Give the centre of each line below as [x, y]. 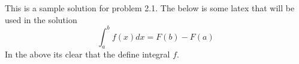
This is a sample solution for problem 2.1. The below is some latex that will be [150, 8]
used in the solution [41, 19]
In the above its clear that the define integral [87, 54]
